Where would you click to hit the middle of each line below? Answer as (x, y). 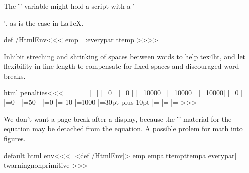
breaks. (15, 75)
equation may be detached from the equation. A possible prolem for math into (123, 129)
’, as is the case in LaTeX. (44, 23)
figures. (15, 138)
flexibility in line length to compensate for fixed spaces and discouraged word (122, 66)
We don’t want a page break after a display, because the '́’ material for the (118, 119)
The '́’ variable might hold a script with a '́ (70, 6)
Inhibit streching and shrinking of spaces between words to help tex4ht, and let (125, 56)
